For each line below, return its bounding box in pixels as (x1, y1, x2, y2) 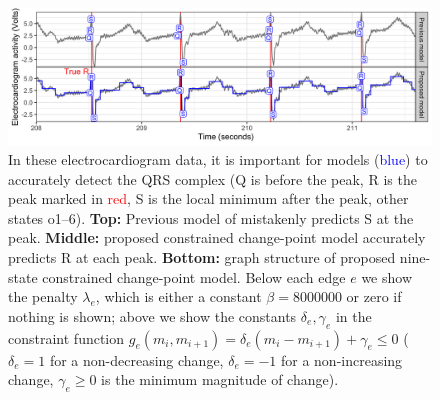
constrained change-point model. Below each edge (42, 266, 346, 287)
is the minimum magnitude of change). (101, 369, 339, 390)
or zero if (346, 286, 402, 307)
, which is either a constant (95, 286, 262, 307)
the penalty (8, 286, 78, 307)
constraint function (8, 327, 125, 348)
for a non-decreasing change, (49, 349, 224, 370)
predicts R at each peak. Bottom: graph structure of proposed (8, 247, 396, 268)
